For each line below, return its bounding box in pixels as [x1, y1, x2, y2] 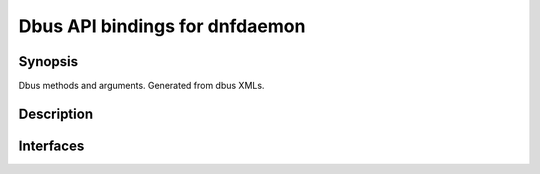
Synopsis [18, 53, 79, 70]
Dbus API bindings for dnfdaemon [18, 15, 306, 37]
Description [18, 105, 94, 122]
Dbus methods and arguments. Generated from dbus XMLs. [18, 80, 265, 92]
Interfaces [18, 137, 85, 154]
